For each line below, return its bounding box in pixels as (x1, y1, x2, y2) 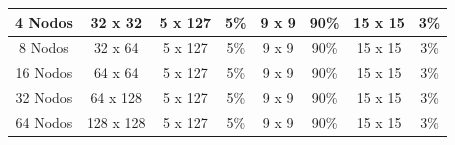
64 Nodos (15, 111, 73, 132)
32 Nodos (15, 87, 73, 108)
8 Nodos (19, 37, 69, 58)
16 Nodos (15, 62, 73, 83)
